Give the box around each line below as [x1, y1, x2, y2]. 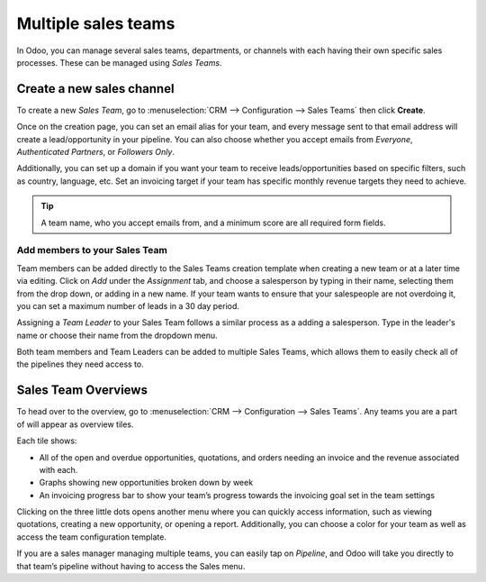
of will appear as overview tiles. [16, 419, 134, 430]
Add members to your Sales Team [16, 244, 168, 257]
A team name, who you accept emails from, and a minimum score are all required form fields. [40, 217, 386, 228]
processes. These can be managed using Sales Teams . [16, 57, 222, 68]
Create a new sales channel [16, 81, 175, 96]
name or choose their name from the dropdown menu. [16, 330, 218, 341]
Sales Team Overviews [16, 383, 148, 398]
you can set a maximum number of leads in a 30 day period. [16, 300, 240, 311]
